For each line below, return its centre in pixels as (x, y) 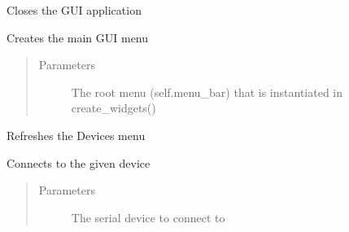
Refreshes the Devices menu (76, 135)
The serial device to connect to (148, 217)
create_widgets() (113, 108)
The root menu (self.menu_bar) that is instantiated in (207, 92)
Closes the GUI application (74, 10)
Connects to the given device (79, 162)
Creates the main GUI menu (78, 37)
